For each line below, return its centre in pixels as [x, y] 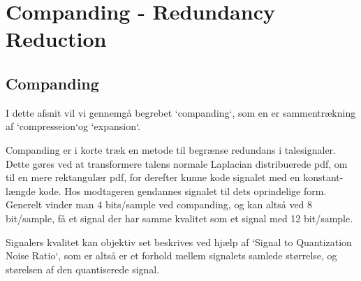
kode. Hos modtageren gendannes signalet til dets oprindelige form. [183, 190]
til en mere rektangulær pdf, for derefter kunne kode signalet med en [153, 177]
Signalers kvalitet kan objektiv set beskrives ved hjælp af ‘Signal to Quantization [179, 242]
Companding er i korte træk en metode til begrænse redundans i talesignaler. [171, 149]
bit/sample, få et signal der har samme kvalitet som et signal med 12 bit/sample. [179, 218]
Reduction [56, 39]
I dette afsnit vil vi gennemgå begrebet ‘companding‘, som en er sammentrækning [181, 112]
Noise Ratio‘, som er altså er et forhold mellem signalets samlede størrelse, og [171, 255]
